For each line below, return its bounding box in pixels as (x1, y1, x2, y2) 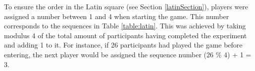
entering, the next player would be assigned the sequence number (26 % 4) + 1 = (4, 49, 252, 59)
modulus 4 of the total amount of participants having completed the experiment (4, 30, 247, 40)
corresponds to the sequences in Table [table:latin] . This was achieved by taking (4, 21, 246, 31)
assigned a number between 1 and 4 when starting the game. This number (4, 11, 229, 21)
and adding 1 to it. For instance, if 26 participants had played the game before (4, 40, 243, 50)
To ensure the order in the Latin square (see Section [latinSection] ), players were (4, 1, 249, 11)
